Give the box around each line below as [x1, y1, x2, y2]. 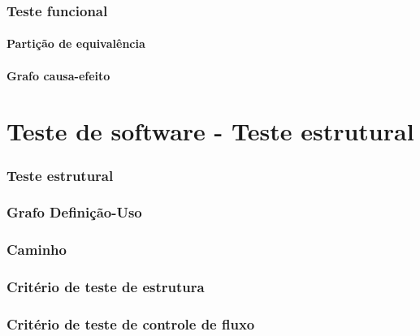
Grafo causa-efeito [6, 67, 110, 84]
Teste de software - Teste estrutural [6, 114, 414, 148]
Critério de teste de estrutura [6, 277, 205, 297]
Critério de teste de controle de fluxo [6, 313, 255, 334]
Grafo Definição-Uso [6, 202, 142, 222]
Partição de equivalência [6, 35, 145, 52]
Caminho [6, 239, 67, 260]
